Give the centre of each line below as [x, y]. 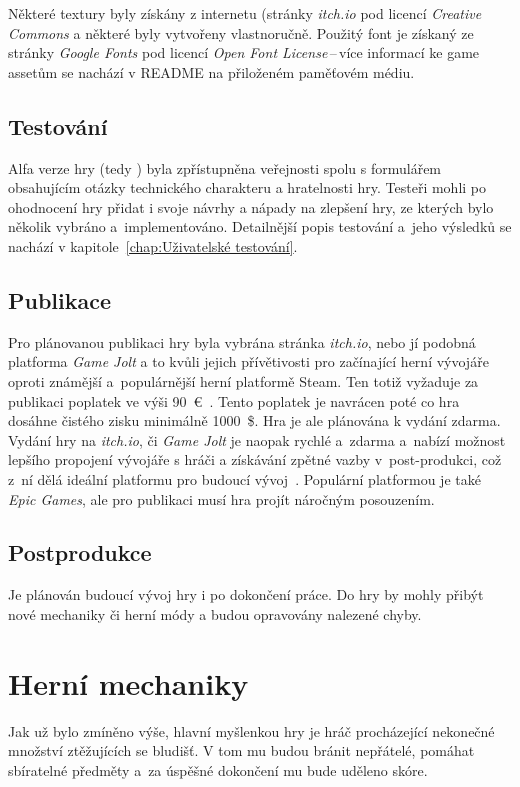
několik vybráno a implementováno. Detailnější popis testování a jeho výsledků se [260, 226]
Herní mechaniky [128, 682]
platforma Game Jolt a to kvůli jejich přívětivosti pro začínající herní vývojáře [248, 361]
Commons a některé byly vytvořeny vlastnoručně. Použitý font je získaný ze [241, 32]
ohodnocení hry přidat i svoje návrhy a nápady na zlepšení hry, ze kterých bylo [251, 206]
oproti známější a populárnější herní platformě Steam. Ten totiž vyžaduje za [243, 380]
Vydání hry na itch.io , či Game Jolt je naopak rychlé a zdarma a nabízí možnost [257, 439]
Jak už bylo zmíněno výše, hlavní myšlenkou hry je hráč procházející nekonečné [251, 730]
